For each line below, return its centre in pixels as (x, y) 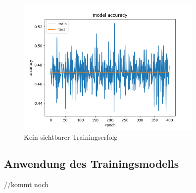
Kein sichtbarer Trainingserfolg (71, 136)
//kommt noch (26, 184)
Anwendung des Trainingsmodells (92, 163)
